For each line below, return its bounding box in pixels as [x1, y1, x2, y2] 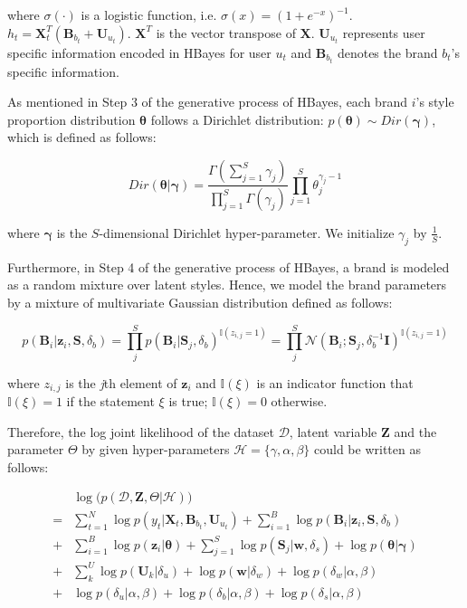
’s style [415, 92, 454, 111]
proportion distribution [7, 109, 136, 128]
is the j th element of [65, 373, 177, 392]
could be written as [314, 440, 421, 459]
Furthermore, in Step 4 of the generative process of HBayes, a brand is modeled [7, 257, 450, 276]
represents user [342, 23, 425, 42]
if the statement [66, 392, 155, 411]
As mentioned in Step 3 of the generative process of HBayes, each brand [7, 92, 407, 111]
